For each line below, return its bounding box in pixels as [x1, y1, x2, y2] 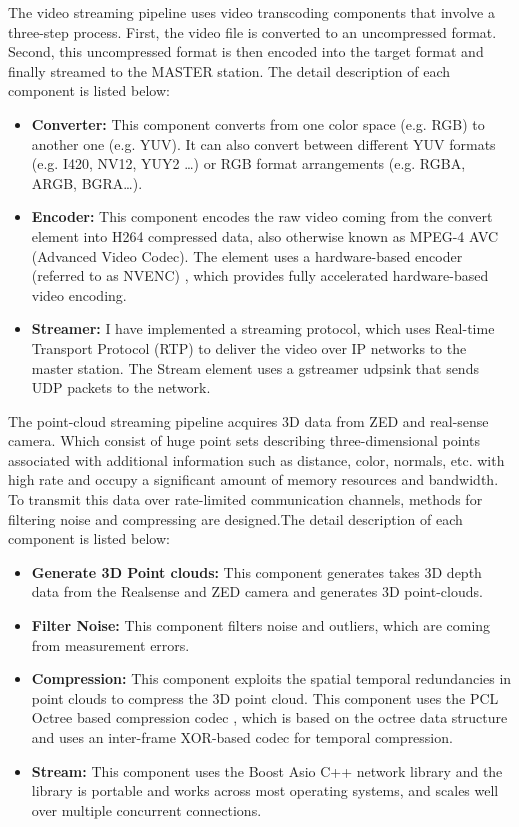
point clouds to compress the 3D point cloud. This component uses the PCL [31, 687, 499, 708]
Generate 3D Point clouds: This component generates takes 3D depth [31, 561, 482, 582]
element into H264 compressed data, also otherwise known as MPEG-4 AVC [31, 225, 499, 246]
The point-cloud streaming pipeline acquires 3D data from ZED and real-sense [8, 410, 489, 431]
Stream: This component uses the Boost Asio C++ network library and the [31, 760, 503, 781]
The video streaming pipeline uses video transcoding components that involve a [8, 2, 495, 22]
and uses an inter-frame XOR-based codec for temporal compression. [31, 727, 453, 747]
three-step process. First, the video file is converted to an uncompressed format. [8, 21, 497, 42]
